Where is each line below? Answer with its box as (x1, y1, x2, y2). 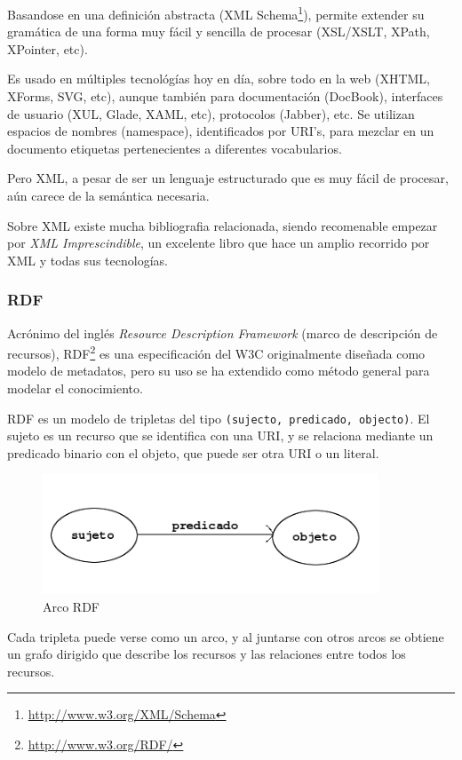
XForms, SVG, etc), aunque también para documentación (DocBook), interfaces (7, 87, 443, 106)
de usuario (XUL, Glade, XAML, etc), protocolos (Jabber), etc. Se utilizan (7, 104, 415, 123)
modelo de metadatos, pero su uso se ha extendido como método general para (7, 361, 430, 380)
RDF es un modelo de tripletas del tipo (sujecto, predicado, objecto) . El (7, 408, 430, 427)
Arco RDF (43, 598, 100, 616)
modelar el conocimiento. (7, 379, 143, 398)
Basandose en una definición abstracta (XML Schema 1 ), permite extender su (7, 3, 425, 23)
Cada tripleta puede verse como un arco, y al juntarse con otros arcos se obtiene (7, 627, 444, 645)
